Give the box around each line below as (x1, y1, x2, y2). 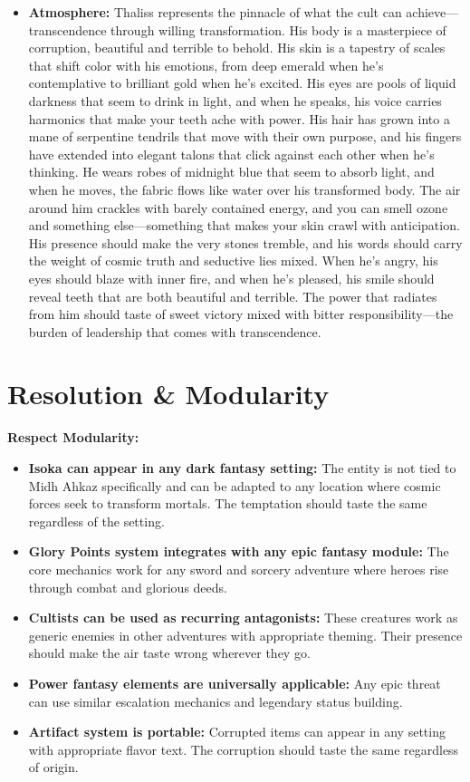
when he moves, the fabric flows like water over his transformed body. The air (28, 179, 461, 198)
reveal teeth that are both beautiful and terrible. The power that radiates (28, 286, 437, 305)
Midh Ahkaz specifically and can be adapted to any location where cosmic (28, 476, 441, 495)
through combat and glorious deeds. (28, 577, 227, 596)
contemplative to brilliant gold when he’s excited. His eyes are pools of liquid (28, 73, 456, 92)
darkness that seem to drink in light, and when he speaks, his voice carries (28, 91, 442, 110)
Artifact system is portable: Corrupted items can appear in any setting (28, 722, 446, 741)
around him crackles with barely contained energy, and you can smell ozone (28, 198, 448, 217)
